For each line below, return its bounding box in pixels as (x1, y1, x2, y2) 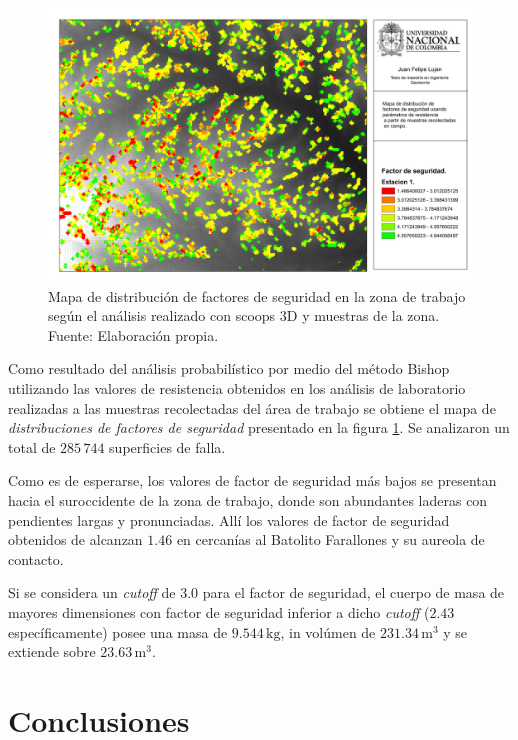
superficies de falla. (109, 436, 226, 457)
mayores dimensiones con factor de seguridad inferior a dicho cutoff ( (8, 602, 430, 623)
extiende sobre (8, 641, 96, 662)
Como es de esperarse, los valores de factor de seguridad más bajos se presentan (8, 470, 497, 491)
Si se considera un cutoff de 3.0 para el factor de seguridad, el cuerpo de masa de (8, 582, 505, 603)
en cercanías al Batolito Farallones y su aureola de (176, 529, 485, 550)
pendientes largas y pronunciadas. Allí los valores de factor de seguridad (8, 509, 450, 530)
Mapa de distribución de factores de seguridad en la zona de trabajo (48, 285, 466, 306)
